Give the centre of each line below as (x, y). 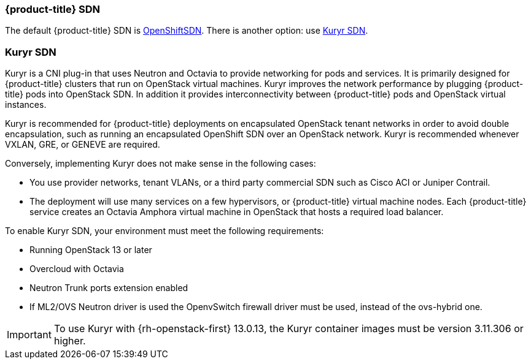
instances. (26, 105)
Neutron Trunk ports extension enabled (109, 288)
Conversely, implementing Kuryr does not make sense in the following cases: (161, 164)
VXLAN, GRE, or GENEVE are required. (83, 145)
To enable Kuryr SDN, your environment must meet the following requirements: (165, 231)
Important (29, 335)
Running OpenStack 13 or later (91, 250)
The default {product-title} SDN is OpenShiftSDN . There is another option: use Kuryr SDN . (187, 31)
